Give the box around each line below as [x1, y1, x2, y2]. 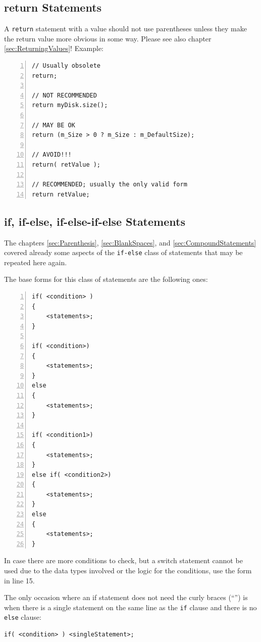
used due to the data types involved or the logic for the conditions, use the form [4, 565, 252, 576]
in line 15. [4, 575, 35, 585]
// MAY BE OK [32, 121, 75, 129]
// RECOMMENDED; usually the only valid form [32, 181, 187, 188]
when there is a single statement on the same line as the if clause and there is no [4, 602, 257, 612]
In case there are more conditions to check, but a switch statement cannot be [4, 555, 243, 566]
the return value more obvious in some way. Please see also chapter [4, 33, 212, 43]
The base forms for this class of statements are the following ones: [4, 274, 208, 284]
